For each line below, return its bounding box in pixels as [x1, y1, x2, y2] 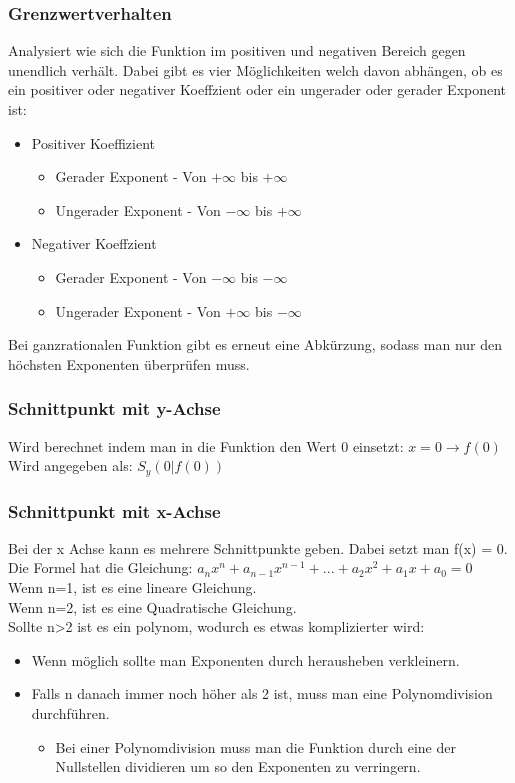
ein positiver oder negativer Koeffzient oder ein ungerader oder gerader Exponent [8, 79, 507, 100]
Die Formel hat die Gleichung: [8, 557, 193, 578]
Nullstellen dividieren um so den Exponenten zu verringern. [55, 756, 421, 777]
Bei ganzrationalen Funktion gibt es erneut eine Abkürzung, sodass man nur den [8, 334, 503, 355]
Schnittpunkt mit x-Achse [8, 498, 221, 523]
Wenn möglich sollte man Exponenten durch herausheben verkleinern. [31, 649, 460, 670]
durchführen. [31, 702, 110, 723]
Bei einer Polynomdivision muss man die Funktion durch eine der [55, 736, 456, 757]
